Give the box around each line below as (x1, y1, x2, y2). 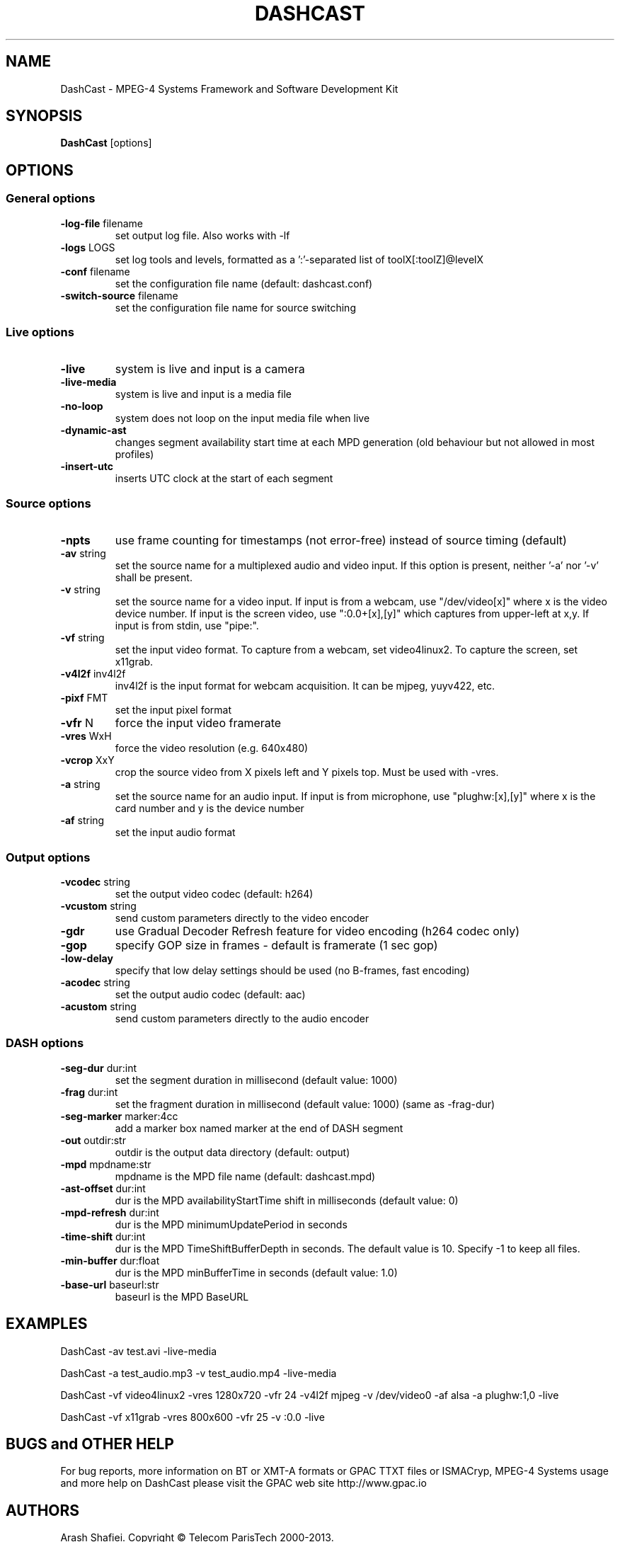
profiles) (115, 448, 154, 461)
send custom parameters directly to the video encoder (115, 911, 369, 924)
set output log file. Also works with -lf (115, 229, 290, 241)
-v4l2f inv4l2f (60, 668, 126, 680)
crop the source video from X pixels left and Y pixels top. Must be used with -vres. (115, 766, 499, 779)
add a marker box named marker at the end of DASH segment (115, 1121, 403, 1134)
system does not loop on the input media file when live (115, 412, 370, 425)
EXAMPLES (6, 1315, 88, 1333)
